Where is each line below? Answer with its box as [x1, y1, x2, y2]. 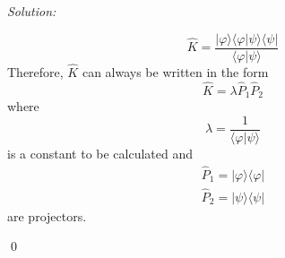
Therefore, [7, 62, 64, 81]
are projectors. [7, 206, 87, 225]
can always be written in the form [82, 62, 269, 81]
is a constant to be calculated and [7, 143, 194, 162]
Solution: [7, 2, 56, 20]
